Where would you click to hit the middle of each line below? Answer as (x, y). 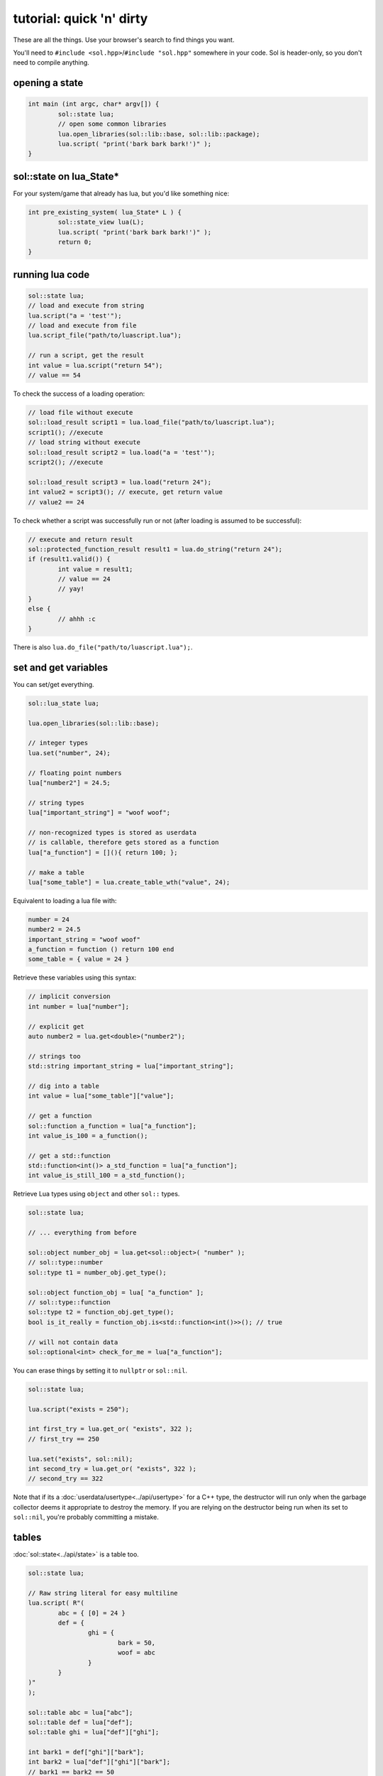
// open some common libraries (112, 124)
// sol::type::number (66, 1262)
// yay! (71, 589)
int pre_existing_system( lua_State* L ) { (105, 212)
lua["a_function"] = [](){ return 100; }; (103, 852)
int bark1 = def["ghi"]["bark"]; (86, 1752)
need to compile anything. (51, 63)
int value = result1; (95, 569)
